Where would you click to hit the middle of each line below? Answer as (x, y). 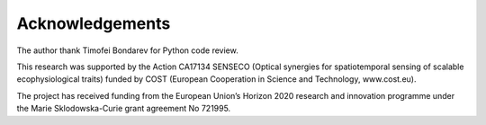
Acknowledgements (94, 23)
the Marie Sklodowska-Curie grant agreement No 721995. (124, 109)
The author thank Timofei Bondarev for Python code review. (127, 50)
